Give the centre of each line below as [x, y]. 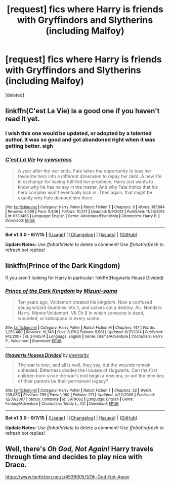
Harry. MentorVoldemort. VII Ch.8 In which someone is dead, [81, 313]
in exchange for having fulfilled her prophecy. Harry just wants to [85, 182]
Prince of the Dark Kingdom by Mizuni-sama [61, 291]
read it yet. [23, 119]
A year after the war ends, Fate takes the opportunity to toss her [84, 170]
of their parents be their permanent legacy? [63, 381]
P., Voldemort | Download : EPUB [33, 341]
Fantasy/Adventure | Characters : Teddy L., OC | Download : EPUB [62, 404]
